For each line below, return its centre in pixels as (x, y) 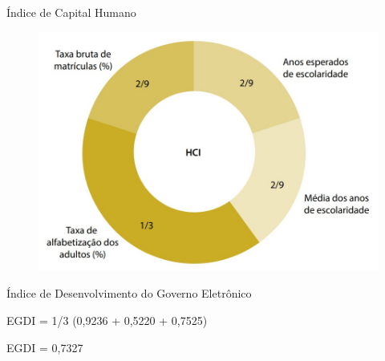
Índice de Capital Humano (71, 12)
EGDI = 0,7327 (45, 347)
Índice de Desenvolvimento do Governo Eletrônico (129, 293)
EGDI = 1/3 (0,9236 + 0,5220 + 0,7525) (107, 320)
